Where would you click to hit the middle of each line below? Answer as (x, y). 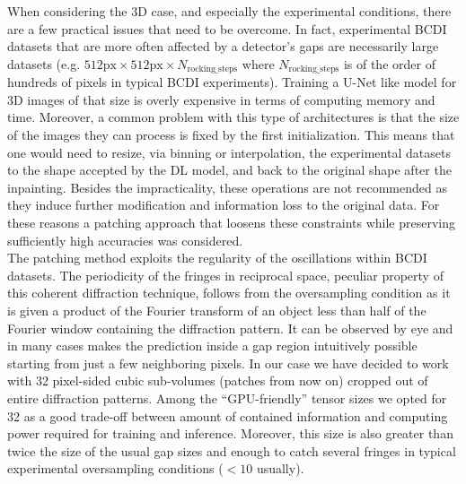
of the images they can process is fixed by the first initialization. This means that (231, 135)
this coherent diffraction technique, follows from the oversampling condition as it (229, 293)
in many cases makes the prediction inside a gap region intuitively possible (212, 346)
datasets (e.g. (44, 63)
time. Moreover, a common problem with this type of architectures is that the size (233, 117)
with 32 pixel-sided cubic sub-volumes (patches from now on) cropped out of (218, 380)
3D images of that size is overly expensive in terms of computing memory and (221, 99)
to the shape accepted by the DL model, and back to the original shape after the (229, 170)
